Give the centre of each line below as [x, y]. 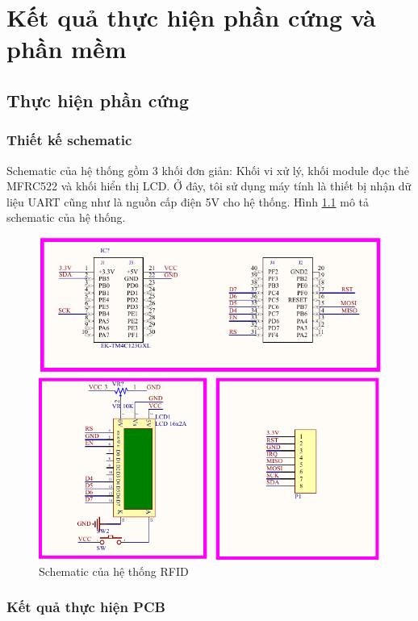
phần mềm [67, 49]
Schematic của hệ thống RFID [114, 571]
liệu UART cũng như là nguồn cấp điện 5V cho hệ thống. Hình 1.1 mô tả [188, 201]
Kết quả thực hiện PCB [86, 607]
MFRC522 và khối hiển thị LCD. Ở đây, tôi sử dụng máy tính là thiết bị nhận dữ [209, 186]
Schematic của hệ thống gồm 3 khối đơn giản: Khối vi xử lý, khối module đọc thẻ [208, 170]
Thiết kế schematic [69, 140]
